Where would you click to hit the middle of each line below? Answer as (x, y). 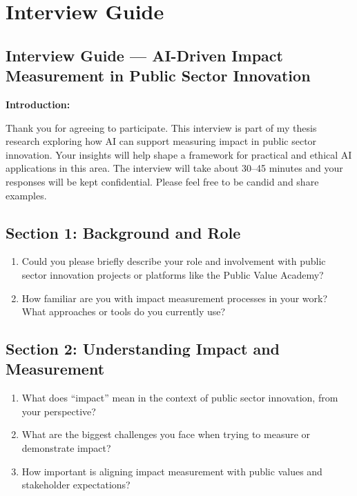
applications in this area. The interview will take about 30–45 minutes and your (174, 168)
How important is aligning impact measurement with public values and (172, 471)
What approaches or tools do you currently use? (124, 311)
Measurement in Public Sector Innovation (158, 76)
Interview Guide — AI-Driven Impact (144, 55)
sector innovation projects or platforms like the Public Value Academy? (173, 274)
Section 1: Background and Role (123, 232)
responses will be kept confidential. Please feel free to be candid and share (162, 181)
